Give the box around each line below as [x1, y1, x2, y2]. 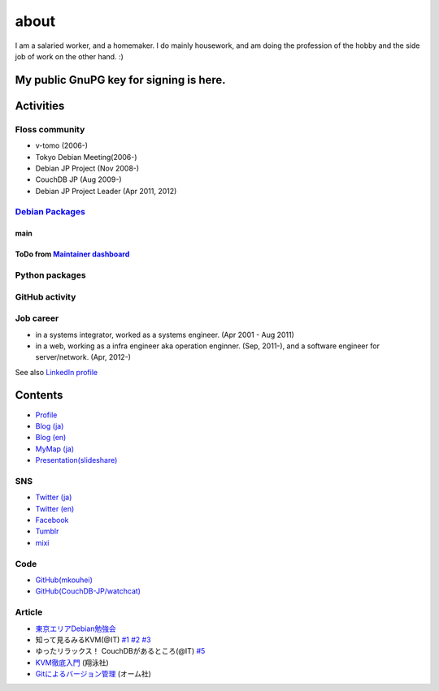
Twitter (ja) [35, 492, 72, 503]
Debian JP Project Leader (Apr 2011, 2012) [35, 186, 177, 196]
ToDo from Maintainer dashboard [15, 249, 130, 259]
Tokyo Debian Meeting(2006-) [35, 152, 137, 162]
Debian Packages [15, 206, 85, 218]
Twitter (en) [35, 503, 75, 513]
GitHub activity [15, 291, 76, 302]
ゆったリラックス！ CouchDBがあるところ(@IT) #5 [35, 646, 206, 656]
